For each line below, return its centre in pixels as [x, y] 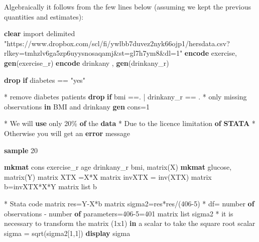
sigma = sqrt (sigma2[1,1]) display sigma [67, 233]
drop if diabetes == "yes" [45, 80]
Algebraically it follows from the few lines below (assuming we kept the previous [128, 7]
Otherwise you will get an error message [67, 133]
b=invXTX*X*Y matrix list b [50, 187]
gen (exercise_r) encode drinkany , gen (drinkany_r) [87, 63]
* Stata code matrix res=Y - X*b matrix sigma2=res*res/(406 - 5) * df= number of [129, 203]
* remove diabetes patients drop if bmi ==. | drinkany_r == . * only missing [125, 97]
